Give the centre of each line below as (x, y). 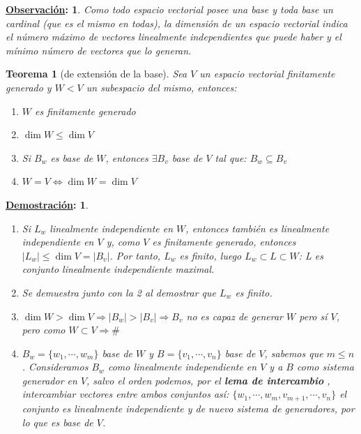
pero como (44, 330)
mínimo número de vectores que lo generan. (99, 50)
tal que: (231, 157)
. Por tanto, (135, 255)
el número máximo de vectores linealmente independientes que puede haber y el (174, 37)
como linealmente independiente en (182, 367)
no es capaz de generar (235, 316)
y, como (123, 242)
